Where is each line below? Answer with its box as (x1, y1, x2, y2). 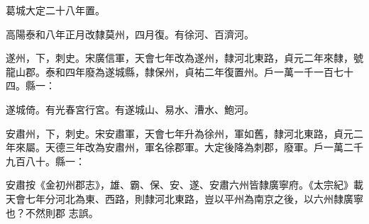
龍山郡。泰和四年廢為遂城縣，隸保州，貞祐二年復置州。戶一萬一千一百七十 (6, 64, 353, 79)
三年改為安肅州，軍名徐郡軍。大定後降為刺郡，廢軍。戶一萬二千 (65, 140, 363, 155)
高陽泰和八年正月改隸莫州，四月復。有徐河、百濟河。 (6, 26, 254, 41)
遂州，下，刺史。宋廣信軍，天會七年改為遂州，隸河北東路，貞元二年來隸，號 (6, 50, 363, 65)
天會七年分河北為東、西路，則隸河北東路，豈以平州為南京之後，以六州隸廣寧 (6, 191, 363, 206)
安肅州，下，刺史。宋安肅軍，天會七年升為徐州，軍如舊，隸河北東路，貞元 (6, 125, 353, 140)
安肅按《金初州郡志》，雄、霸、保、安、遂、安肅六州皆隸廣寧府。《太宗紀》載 (6, 177, 363, 192)
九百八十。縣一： (6, 153, 85, 168)
